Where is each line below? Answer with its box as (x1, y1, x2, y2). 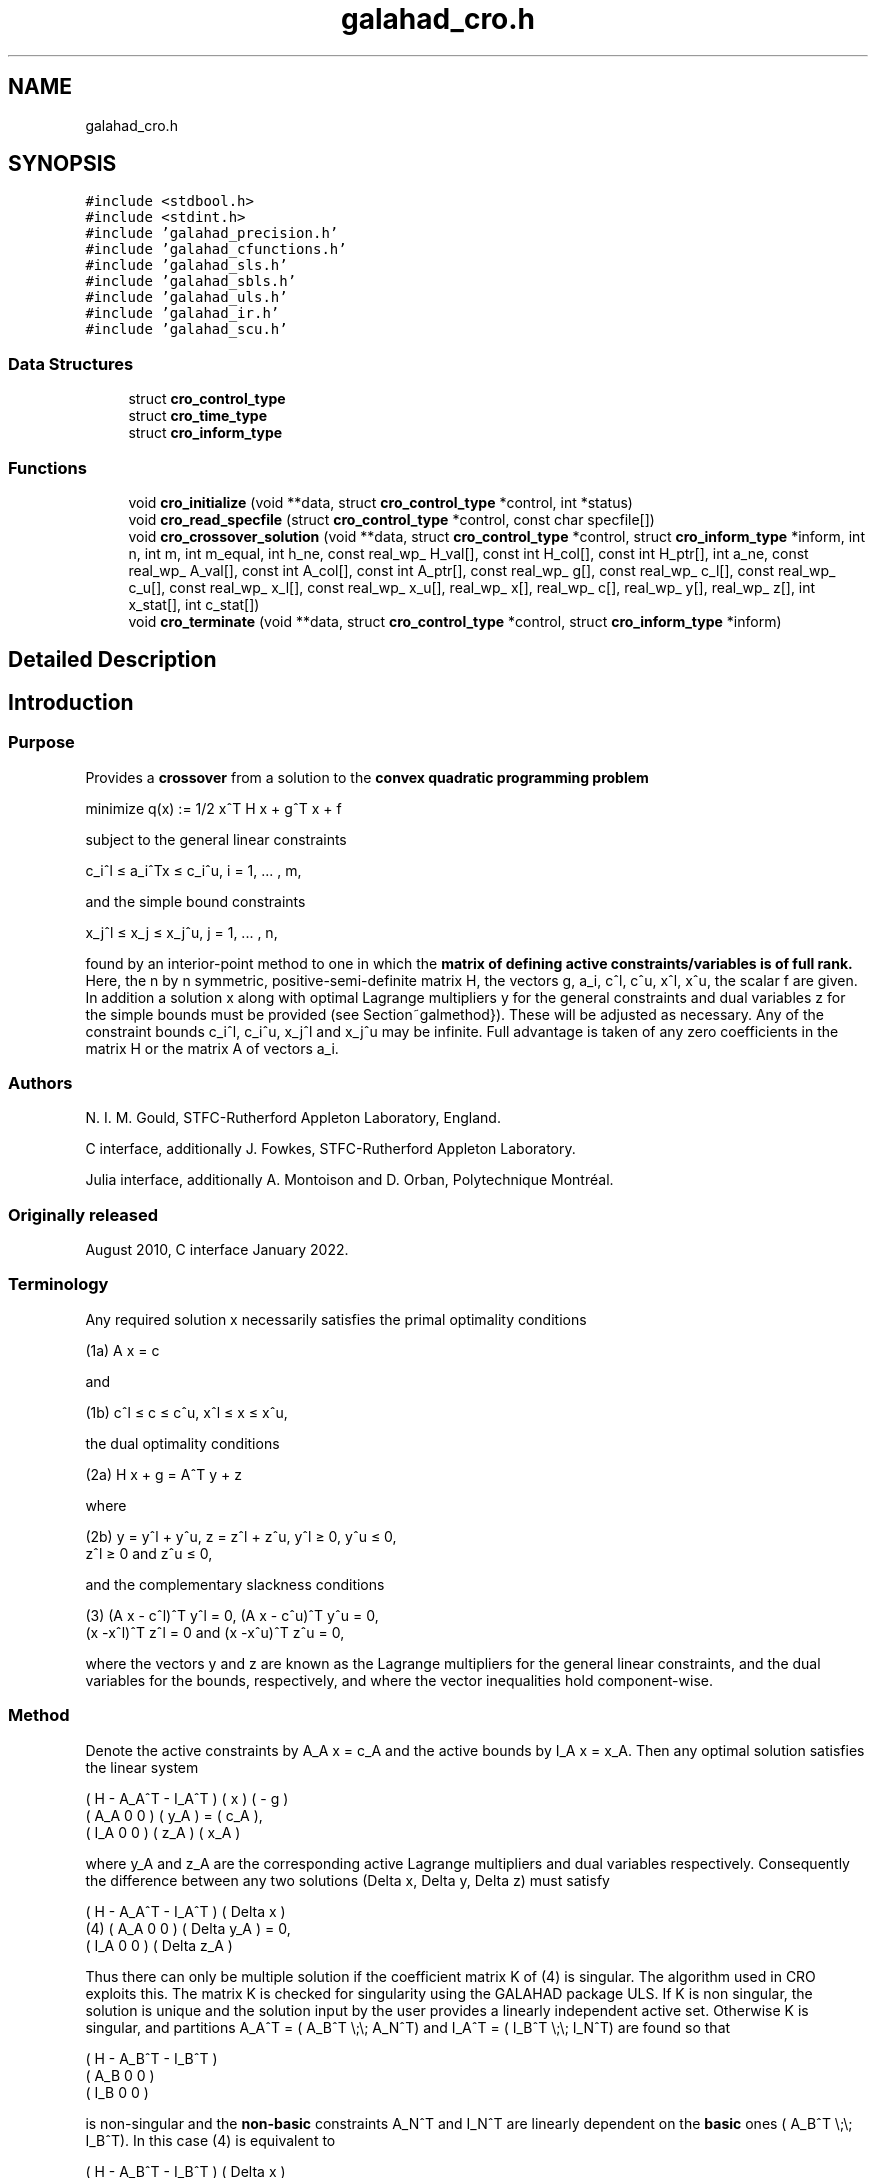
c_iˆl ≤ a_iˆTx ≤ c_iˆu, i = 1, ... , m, (85, 861, 302, 879)
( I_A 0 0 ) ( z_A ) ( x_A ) (85, 1823, 241, 1841)
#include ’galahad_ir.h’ (85, 305, 280, 322)
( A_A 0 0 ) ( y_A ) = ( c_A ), (85, 1806, 263, 1824)
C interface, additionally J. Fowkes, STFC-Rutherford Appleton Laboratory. (85, 1140, 576, 1158)
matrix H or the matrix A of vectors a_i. (85, 1039, 339, 1057)
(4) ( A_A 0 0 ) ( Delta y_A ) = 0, (85, 1919, 291, 1937)
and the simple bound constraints (85, 892, 306, 910)
